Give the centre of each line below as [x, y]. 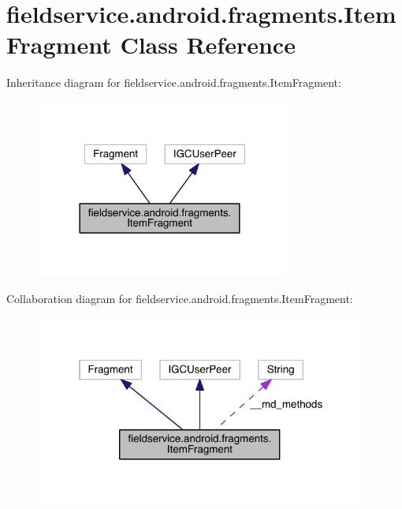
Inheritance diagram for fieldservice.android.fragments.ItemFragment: [174, 82]
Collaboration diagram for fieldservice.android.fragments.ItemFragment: [180, 298]
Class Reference [208, 45]
